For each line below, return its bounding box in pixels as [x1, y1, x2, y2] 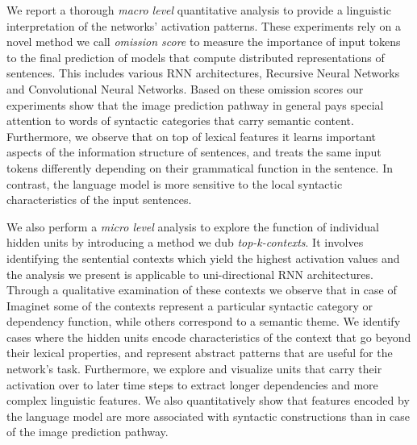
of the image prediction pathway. [6, 423, 169, 440]
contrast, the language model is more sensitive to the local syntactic [6, 175, 343, 192]
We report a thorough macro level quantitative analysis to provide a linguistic [6, 2, 391, 18]
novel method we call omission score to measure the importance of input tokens [6, 33, 401, 50]
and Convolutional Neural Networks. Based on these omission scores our [6, 80, 364, 97]
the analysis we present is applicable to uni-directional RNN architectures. [6, 265, 373, 282]
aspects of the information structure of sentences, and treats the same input [6, 143, 382, 160]
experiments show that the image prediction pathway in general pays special [6, 96, 384, 113]
